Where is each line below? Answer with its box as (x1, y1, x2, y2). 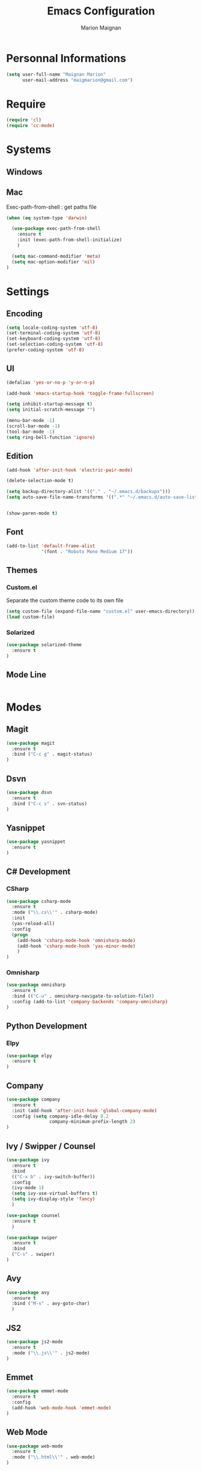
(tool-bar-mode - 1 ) (6, 429, 55, 435)
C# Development (6, 867, 71, 877)
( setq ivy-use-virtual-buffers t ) (11, 1190, 98, 1197)
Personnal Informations (6, 51, 126, 65)
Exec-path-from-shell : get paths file (6, 203, 97, 210)
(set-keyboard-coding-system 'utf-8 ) (6, 335, 101, 342)
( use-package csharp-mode (6, 898, 71, 904)
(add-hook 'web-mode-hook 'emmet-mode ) (11, 1405, 112, 1411)
